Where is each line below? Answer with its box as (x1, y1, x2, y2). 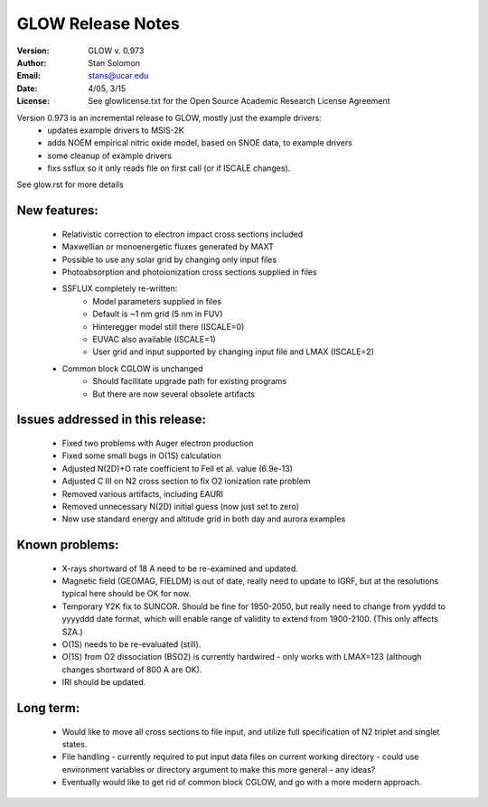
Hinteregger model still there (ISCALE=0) (92, 321, 245, 332)
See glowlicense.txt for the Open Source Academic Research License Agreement (88, 96, 390, 107)
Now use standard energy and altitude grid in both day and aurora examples (61, 513, 346, 524)
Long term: (16, 700, 80, 716)
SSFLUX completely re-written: (61, 283, 178, 294)
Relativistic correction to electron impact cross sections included (61, 229, 304, 239)
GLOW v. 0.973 (88, 45, 145, 56)
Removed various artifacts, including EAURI (61, 488, 224, 499)
